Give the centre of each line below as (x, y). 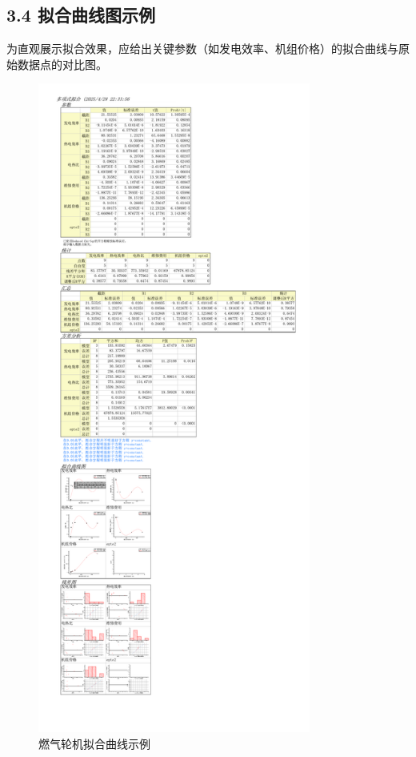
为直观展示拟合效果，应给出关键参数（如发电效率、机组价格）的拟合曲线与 (202, 48)
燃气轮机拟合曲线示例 (94, 743)
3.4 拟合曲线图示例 (81, 15)
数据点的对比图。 (62, 64)
